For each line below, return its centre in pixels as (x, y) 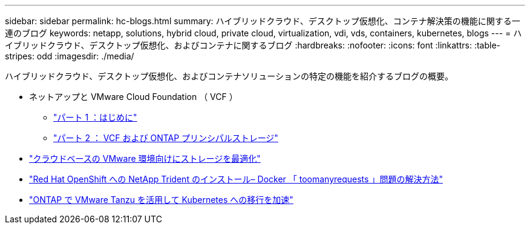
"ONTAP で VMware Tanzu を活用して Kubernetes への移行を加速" (161, 200)
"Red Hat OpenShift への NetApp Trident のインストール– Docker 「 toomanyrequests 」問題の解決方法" (236, 179)
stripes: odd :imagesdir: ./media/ (70, 56)
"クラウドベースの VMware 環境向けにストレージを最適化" (145, 158)
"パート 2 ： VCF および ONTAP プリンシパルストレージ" (166, 138)
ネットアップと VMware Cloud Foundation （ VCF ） (133, 97)
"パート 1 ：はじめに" (95, 117)
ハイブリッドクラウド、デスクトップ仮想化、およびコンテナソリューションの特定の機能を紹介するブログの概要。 (229, 76)
